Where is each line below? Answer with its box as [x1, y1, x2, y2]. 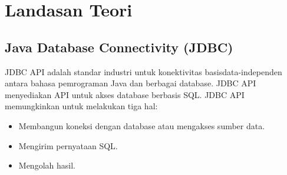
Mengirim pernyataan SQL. [18, 139, 118, 152]
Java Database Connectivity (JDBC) [5, 38, 233, 56]
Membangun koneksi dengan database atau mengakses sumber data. [18, 119, 265, 132]
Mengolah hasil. [18, 159, 75, 171]
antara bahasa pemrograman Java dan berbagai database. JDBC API [5, 77, 256, 89]
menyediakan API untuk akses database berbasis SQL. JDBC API [5, 88, 245, 100]
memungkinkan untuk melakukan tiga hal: [5, 100, 158, 112]
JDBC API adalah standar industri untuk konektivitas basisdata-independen [5, 65, 282, 78]
